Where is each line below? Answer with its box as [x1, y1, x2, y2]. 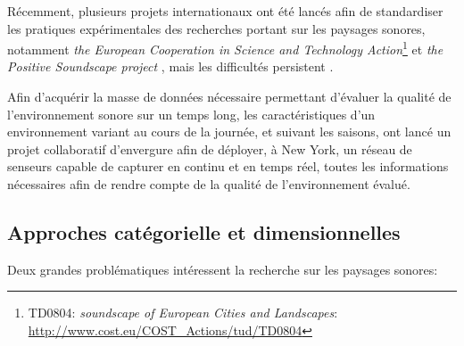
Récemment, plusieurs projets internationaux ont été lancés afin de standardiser [7, 2, 443, 20]
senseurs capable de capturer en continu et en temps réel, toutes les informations [7, 157, 449, 176]
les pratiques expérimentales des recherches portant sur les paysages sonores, [7, 19, 426, 37]
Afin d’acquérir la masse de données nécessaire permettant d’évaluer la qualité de [7, 87, 452, 106]
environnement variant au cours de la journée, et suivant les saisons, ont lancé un [7, 122, 452, 141]
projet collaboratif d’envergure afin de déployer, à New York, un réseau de [7, 139, 412, 158]
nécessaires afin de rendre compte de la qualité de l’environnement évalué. [7, 175, 410, 193]
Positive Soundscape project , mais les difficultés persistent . [7, 57, 334, 76]
